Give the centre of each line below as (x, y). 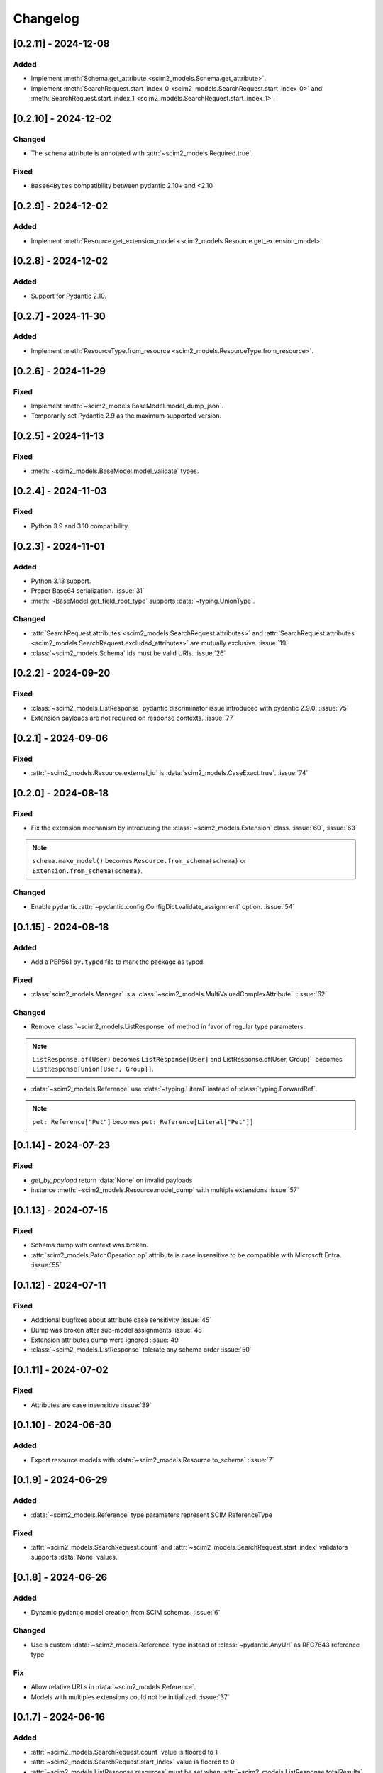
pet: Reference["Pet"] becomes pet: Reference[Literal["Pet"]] (143, 1121)
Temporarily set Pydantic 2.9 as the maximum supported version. (126, 416)
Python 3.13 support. (61, 581)
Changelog (46, 18)
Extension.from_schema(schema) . (88, 871)
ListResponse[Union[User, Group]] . (93, 1069)
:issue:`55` (46, 1265)
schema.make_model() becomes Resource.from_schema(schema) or (139, 861)
